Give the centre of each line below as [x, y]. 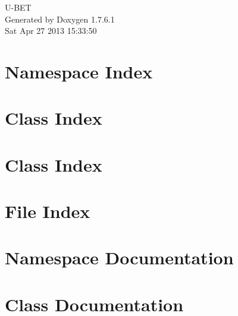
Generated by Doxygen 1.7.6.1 [60, 19]
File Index [48, 211]
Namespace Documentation [119, 257]
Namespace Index [79, 71]
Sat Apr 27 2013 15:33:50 [51, 31]
